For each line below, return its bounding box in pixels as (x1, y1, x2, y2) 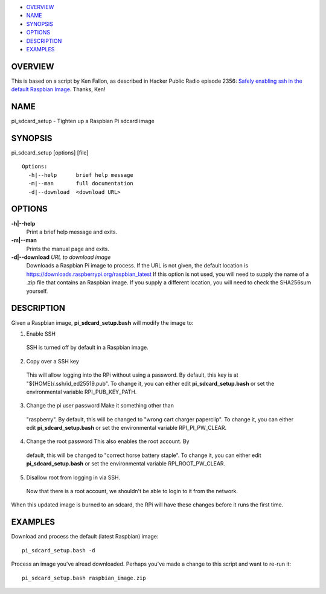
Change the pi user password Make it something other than (26, 402, 174, 409)
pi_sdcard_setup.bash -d (22, 547, 95, 554)
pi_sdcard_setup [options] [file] (11, 149, 89, 156)
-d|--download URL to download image (11, 254, 111, 261)
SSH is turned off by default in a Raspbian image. (26, 344, 149, 351)
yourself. (26, 287, 48, 295)
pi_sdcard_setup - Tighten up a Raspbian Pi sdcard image (11, 118, 155, 125)
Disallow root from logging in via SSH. (26, 474, 121, 481)
